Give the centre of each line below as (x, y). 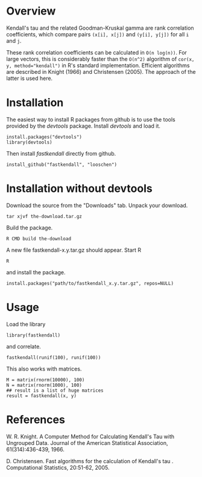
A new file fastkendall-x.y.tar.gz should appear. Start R (74, 250)
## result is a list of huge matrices (55, 390)
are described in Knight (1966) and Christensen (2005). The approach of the (101, 71)
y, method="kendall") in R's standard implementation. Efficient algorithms (98, 65)
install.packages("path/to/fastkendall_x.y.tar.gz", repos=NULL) (90, 283)
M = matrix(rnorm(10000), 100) (46, 380)
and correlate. (24, 346)
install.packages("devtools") (44, 137)
